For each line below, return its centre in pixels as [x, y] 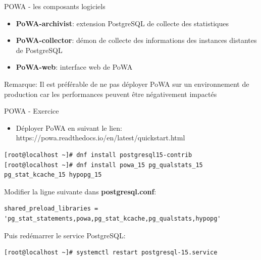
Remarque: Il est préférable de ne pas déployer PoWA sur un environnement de [127, 84]
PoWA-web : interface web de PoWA [74, 67]
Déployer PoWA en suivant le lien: [69, 127]
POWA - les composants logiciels [55, 6]
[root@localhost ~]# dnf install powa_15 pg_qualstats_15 [103, 165]
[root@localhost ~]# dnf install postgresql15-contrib [98, 155]
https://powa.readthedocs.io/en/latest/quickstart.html [100, 138]
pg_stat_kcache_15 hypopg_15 [53, 175]
